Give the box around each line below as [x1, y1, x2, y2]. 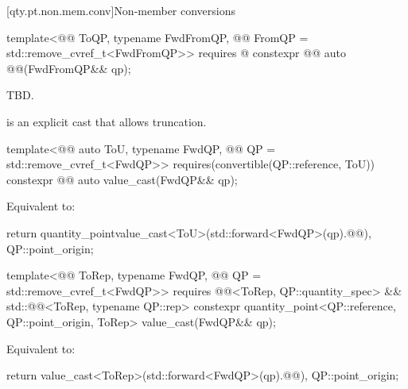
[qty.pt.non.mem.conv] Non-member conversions [6, 2, 236, 18]
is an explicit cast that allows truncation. [6, 113, 207, 129]
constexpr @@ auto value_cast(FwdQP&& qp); [6, 171, 238, 187]
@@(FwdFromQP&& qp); [6, 60, 131, 76]
